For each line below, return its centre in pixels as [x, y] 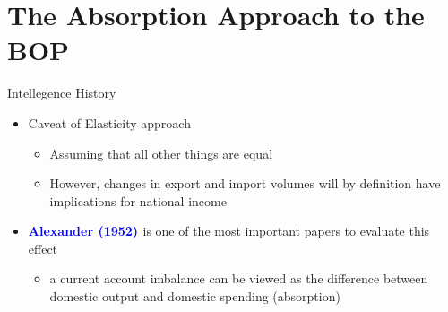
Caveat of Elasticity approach [109, 122]
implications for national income [138, 200]
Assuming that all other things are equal [161, 153]
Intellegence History [62, 93]
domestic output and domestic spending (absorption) [195, 296]
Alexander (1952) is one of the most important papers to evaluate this [229, 231]
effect [43, 248]
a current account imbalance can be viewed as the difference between [239, 278]
